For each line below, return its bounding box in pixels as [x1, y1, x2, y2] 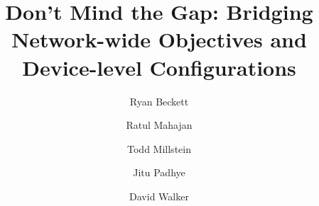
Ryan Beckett [129, 93, 189, 108]
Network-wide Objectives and [11, 25, 307, 54]
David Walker [129, 188, 189, 203]
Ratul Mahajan [126, 118, 193, 132]
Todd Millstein [127, 141, 191, 156]
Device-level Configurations [22, 52, 296, 81]
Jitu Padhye [133, 165, 185, 180]
